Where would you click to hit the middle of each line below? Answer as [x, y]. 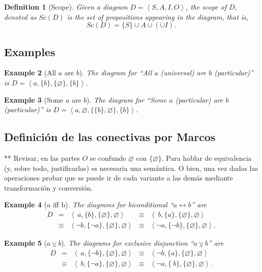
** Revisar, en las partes [42, 157]
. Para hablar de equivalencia [207, 157]
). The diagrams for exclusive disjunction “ [127, 243]
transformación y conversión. [48, 187]
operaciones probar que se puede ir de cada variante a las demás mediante [119, 178]
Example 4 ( [25, 205]
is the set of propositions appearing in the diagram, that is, [158, 16]
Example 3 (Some [34, 99]
